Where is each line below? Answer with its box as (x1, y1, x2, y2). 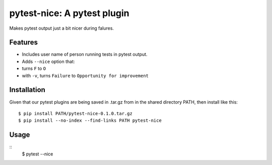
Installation (9, 86, 45, 94)
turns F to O (22, 65, 46, 71)
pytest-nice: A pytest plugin (9, 8, 129, 19)
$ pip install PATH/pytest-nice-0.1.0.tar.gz (18, 111, 133, 116)
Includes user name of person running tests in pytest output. (22, 51, 148, 57)
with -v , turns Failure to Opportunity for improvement (22, 72, 149, 78)
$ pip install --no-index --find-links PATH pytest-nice (18, 118, 162, 123)
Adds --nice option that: (22, 58, 75, 64)
